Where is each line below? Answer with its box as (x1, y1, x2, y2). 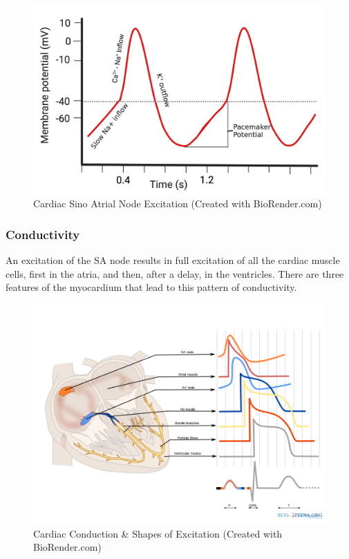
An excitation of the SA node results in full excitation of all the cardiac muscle (6, 253, 340, 267)
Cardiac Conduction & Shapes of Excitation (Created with (33, 526, 283, 540)
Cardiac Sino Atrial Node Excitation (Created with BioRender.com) (33, 196, 322, 211)
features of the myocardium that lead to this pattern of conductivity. (6, 280, 297, 294)
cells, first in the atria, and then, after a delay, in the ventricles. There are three (6, 266, 344, 281)
